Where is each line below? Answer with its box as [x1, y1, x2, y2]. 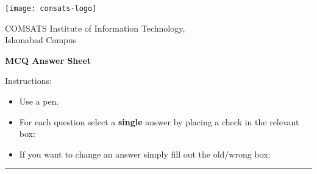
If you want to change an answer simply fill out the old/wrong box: [19, 147, 271, 160]
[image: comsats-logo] [5, 4, 97, 13]
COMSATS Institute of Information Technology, [5, 21, 185, 34]
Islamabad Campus [5, 33, 77, 46]
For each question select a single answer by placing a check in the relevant [19, 115, 299, 128]
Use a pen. [19, 95, 59, 108]
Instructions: [5, 74, 52, 87]
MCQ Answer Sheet [5, 54, 91, 66]
